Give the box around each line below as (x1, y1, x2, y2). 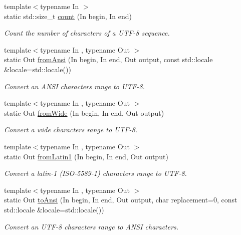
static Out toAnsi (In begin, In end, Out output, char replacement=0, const (4, 194, 237, 205)
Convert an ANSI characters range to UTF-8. (4, 81, 145, 91)
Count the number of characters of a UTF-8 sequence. (4, 28, 170, 38)
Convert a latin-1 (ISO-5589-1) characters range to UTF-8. (4, 168, 187, 178)
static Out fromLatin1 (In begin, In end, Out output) (4, 151, 168, 161)
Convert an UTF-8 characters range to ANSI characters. (4, 221, 179, 231)
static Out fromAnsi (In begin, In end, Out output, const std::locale (4, 54, 213, 65)
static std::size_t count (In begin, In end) (4, 11, 132, 21)
